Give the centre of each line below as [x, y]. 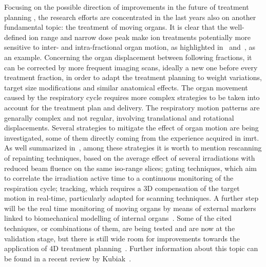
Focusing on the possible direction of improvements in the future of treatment [127, 7]
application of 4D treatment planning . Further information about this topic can [131, 248]
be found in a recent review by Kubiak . [68, 258]
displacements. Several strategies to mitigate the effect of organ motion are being [131, 128]
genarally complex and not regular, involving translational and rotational [119, 117]
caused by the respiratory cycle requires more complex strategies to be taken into [132, 97]
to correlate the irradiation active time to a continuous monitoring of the [119, 178]
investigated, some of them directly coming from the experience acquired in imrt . [132, 137]
